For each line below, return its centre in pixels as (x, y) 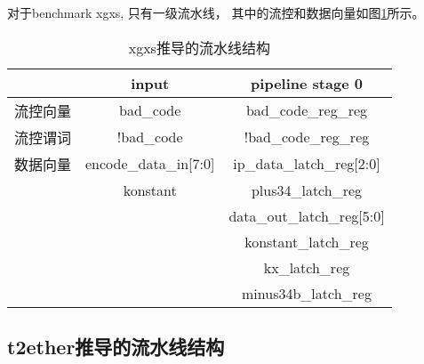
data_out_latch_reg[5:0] (307, 215)
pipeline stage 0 (307, 83)
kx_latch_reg (307, 267)
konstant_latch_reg (307, 241)
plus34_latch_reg (307, 190)
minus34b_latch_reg (307, 293)
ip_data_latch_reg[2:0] (307, 164)
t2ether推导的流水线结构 (116, 346)
